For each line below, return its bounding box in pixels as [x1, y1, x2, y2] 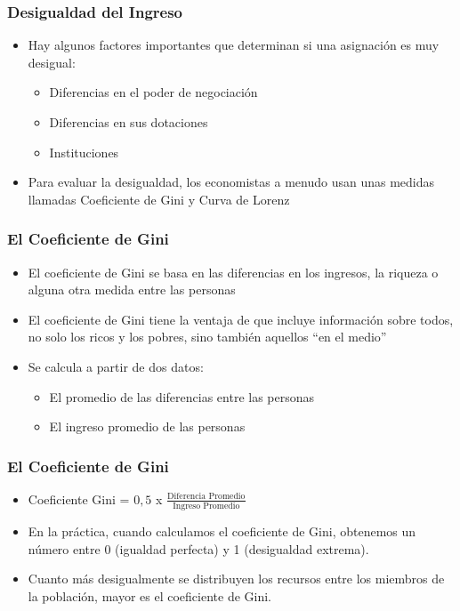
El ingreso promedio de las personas [49, 417, 246, 436]
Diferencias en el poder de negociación [49, 83, 258, 101]
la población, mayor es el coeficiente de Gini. [28, 587, 271, 606]
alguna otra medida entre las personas [28, 280, 236, 299]
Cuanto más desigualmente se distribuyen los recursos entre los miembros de [28, 569, 445, 588]
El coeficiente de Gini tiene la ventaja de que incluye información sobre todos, [28, 310, 454, 328]
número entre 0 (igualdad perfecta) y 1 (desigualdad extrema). [28, 539, 369, 558]
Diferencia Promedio [167, 492, 246, 502]
